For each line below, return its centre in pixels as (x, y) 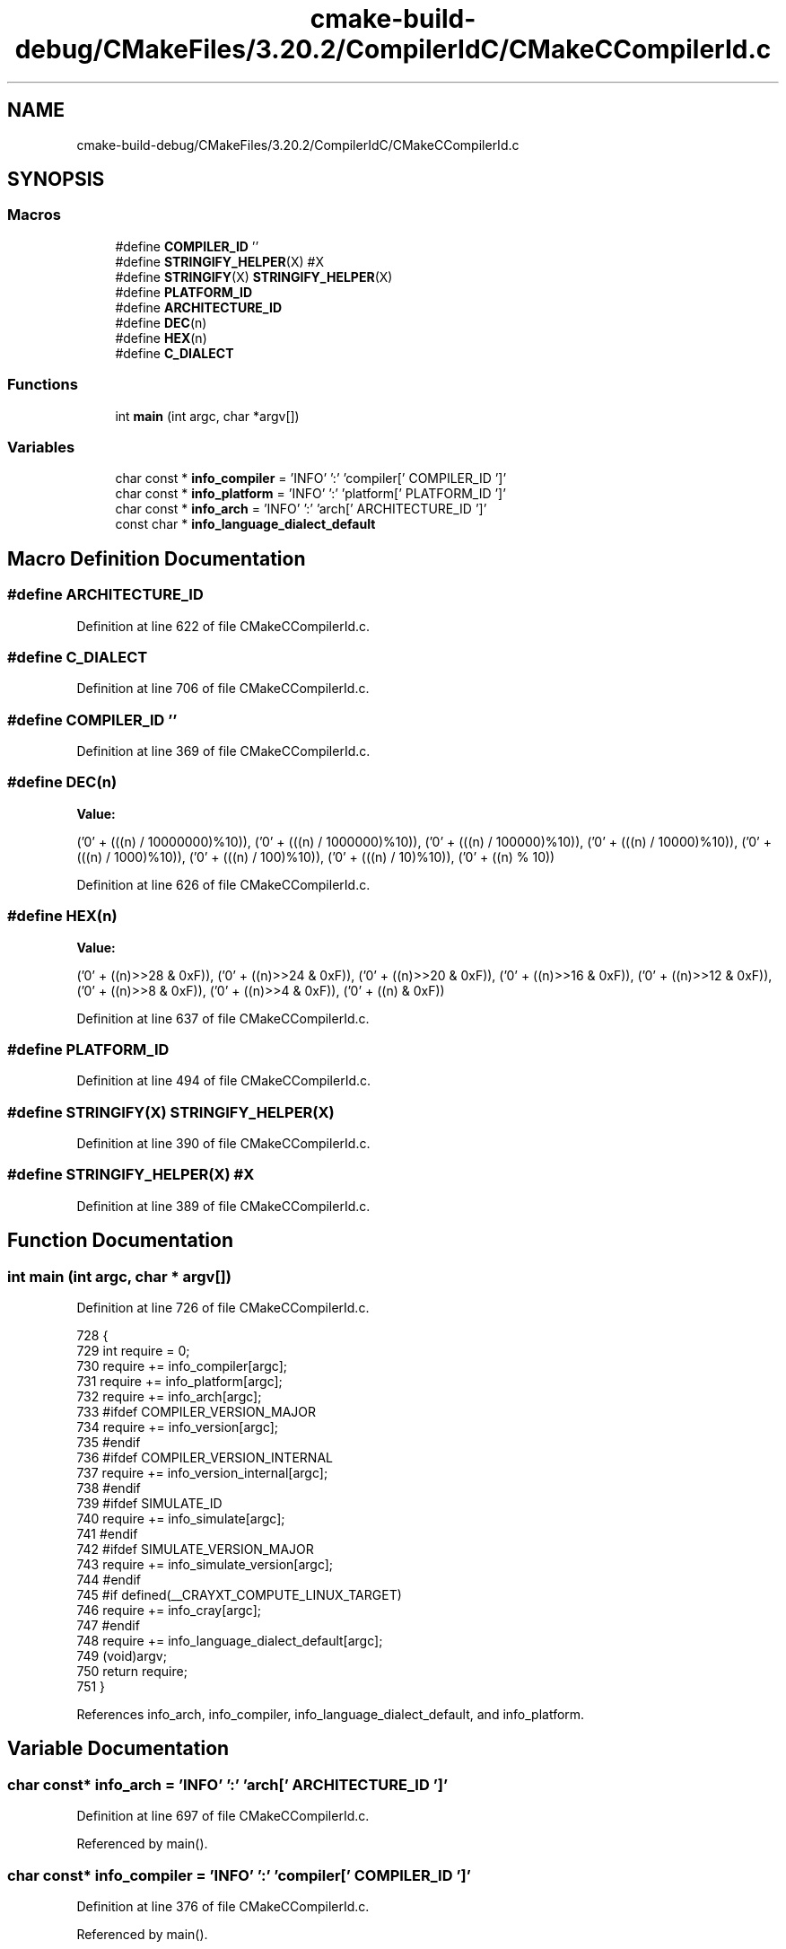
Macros (34, 215)
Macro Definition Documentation (157, 558)
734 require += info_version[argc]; (178, 1427)
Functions (43, 385)
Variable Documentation (118, 1749)
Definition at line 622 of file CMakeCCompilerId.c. (223, 626)
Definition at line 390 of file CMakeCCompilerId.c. (223, 1144)
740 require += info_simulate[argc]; (181, 1519)
